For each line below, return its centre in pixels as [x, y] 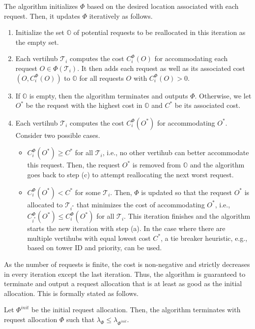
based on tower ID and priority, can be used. [95, 247]
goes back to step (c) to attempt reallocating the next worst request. [130, 174]
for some [88, 192]
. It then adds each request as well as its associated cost [161, 68]
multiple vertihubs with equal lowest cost [89, 238]
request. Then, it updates [42, 16]
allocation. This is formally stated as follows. [71, 293]
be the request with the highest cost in [84, 105]
